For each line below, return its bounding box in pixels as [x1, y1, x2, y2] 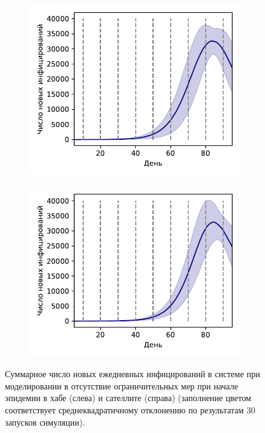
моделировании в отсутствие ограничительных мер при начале [5, 379, 238, 392]
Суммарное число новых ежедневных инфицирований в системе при [5, 367, 261, 380]
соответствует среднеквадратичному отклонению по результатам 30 [5, 404, 256, 416]
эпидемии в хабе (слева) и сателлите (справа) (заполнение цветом [5, 391, 252, 404]
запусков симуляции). [5, 415, 85, 428]
